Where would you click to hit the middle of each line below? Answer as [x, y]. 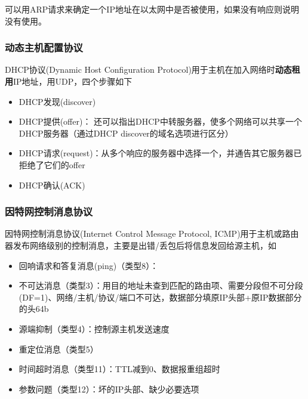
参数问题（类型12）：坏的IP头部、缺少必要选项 [109, 389]
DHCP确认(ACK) [52, 185]
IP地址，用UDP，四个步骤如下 [73, 81]
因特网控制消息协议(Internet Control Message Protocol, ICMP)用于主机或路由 [152, 233]
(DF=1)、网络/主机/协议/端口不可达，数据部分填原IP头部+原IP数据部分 [160, 297]
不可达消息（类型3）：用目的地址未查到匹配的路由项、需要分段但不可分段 [161, 285]
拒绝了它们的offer [52, 164]
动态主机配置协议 [44, 47]
